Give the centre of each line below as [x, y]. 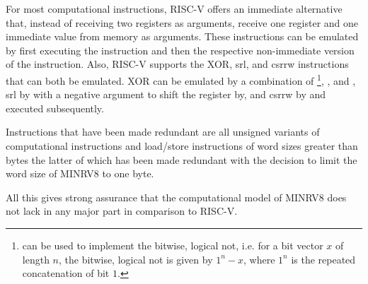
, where [259, 259]
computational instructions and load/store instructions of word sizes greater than [182, 146]
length [36, 259]
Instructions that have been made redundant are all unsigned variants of [163, 132]
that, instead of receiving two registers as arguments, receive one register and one [182, 22]
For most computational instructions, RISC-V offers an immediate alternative [174, 8]
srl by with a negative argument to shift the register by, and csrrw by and [166, 94]
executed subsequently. [55, 108]
